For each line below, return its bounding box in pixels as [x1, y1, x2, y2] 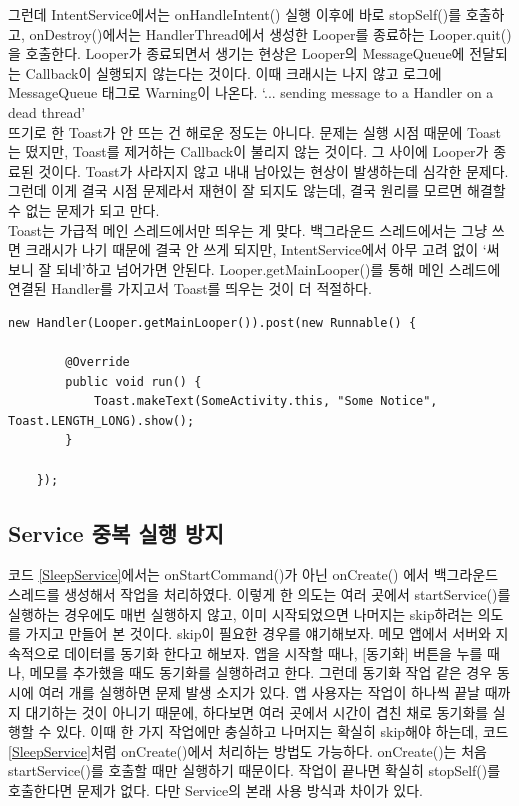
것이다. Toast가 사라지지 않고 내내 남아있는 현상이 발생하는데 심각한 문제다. [38, 160, 509, 181]
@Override [65, 355, 130, 370]
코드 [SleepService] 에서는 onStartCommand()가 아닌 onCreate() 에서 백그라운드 [8, 564, 499, 585]
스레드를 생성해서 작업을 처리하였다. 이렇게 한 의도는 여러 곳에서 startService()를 [8, 584, 511, 605]
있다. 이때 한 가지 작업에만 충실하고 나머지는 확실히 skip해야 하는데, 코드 [55, 721, 509, 742]
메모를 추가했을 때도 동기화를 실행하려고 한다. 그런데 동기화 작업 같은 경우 [29, 662, 493, 683]
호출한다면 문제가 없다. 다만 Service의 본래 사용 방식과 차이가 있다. [8, 779, 423, 800]
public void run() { [65, 374, 202, 389]
